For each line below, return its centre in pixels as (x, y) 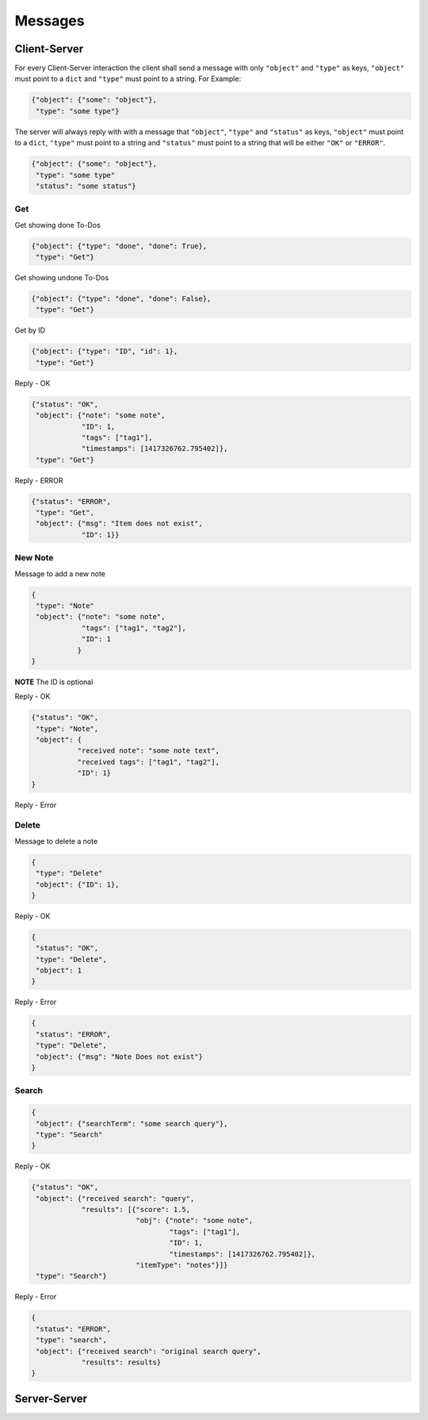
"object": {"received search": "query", (115, 1198)
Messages (50, 21)
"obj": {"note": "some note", (195, 1221)
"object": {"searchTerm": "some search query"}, (132, 1124)
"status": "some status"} (86, 186)
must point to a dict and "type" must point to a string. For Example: (128, 79)
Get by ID (30, 330)
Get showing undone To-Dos (62, 278)
